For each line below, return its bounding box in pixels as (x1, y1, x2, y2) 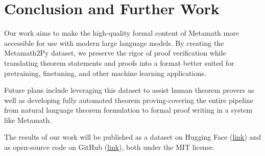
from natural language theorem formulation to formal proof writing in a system (4, 105, 253, 115)
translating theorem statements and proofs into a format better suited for (4, 57, 234, 68)
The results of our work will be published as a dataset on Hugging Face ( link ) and (4, 132, 261, 142)
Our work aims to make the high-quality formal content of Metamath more (4, 28, 239, 38)
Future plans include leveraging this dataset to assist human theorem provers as (4, 85, 254, 95)
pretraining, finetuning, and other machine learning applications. (4, 67, 206, 78)
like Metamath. (4, 114, 52, 125)
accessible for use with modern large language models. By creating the (4, 37, 224, 48)
